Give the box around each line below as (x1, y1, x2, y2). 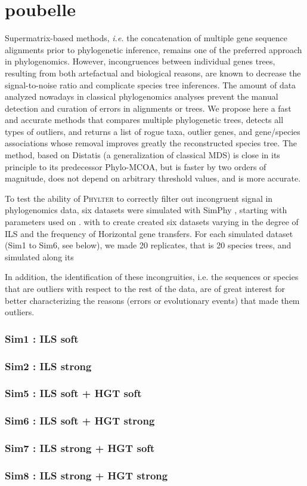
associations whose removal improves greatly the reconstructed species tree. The (5, 137, 297, 149)
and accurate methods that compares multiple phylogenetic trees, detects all (5, 113, 284, 126)
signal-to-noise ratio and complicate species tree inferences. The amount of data (5, 78, 296, 91)
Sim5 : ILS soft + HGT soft (5, 386, 142, 401)
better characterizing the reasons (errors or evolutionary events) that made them (5, 294, 300, 306)
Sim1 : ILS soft (5, 331, 79, 346)
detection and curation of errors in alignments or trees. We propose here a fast (5, 101, 292, 114)
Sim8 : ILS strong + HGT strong (5, 467, 168, 482)
